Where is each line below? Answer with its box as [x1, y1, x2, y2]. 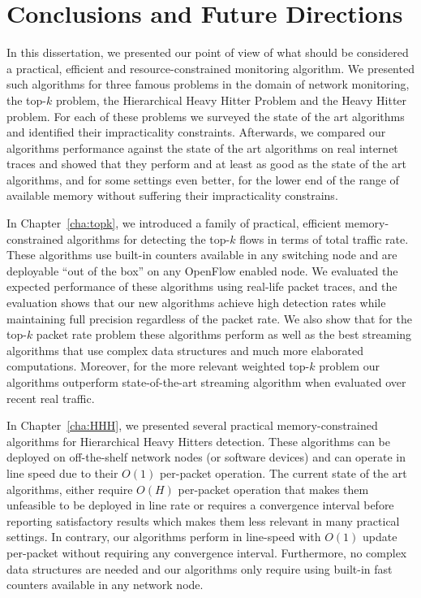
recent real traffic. [6, 389, 95, 406]
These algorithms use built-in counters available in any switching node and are [6, 246, 397, 263]
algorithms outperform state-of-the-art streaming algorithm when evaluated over [6, 374, 406, 390]
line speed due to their [6, 464, 118, 481]
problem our [319, 357, 380, 375]
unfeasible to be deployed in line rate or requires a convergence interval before [6, 496, 394, 513]
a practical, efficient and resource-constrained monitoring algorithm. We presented [6, 59, 415, 76]
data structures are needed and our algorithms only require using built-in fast [6, 560, 393, 577]
